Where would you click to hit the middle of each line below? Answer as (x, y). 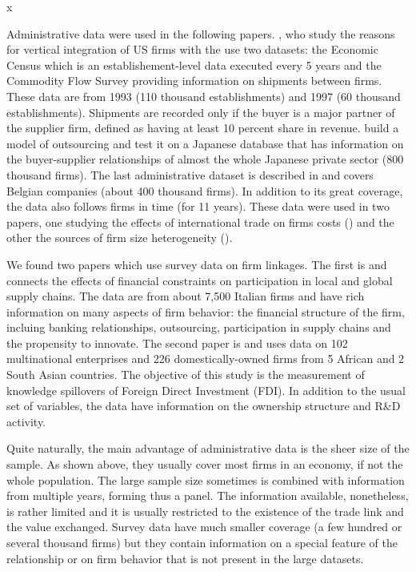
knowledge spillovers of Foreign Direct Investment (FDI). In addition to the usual (206, 390)
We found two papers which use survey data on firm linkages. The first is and (197, 264)
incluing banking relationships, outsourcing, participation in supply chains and (199, 327)
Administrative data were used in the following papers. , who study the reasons (201, 33)
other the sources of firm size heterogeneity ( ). (120, 238)
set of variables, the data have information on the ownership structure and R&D (204, 406)
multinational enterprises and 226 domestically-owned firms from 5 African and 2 (206, 359)
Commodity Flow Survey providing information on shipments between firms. (194, 81)
